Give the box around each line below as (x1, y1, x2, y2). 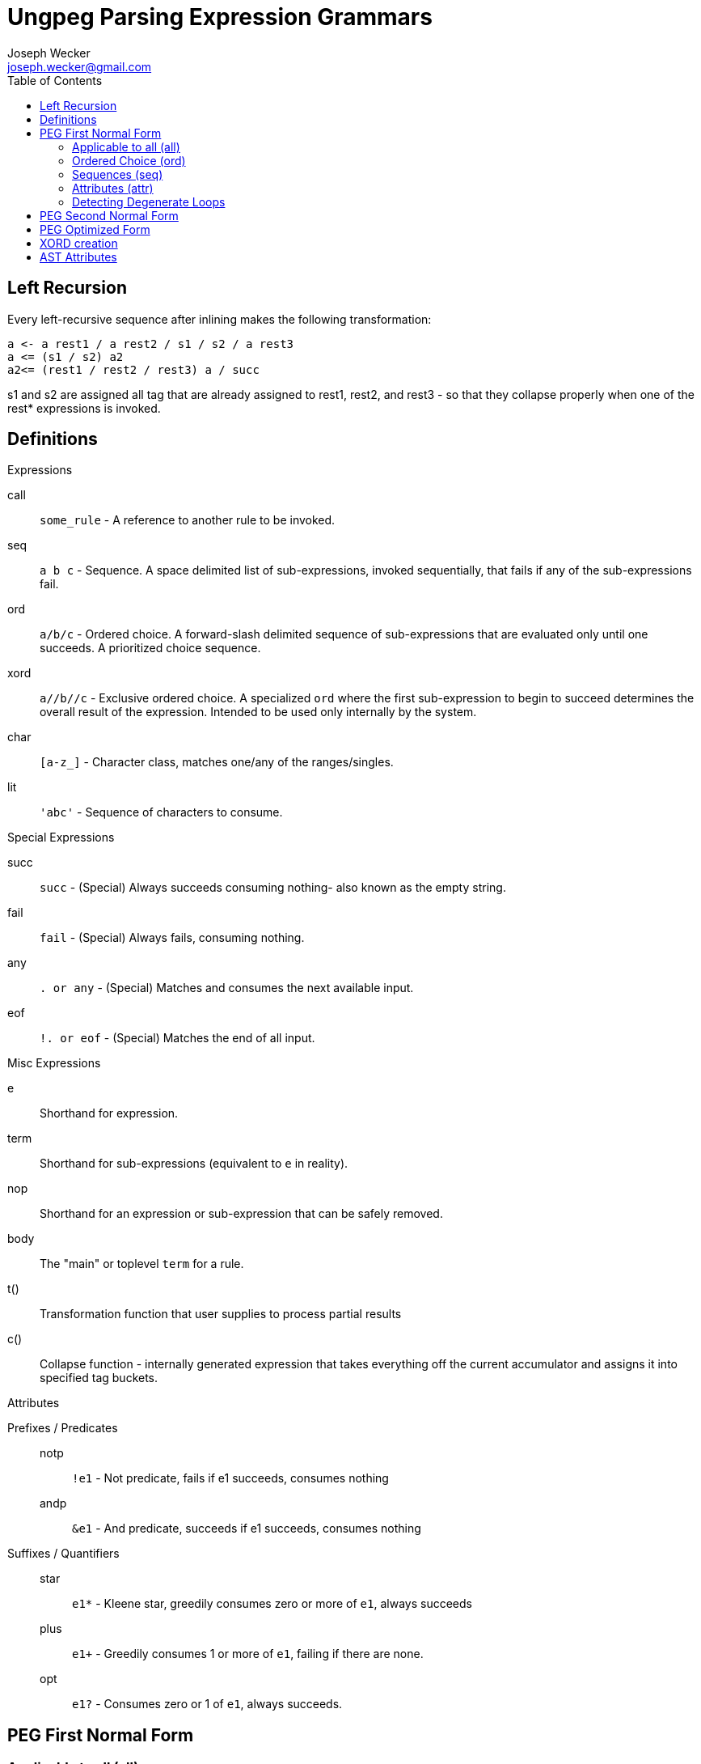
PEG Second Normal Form (40, 208, 179, 223)
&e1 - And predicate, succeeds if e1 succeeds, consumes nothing (72, 1521, 421, 1536)
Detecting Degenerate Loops (72, 194, 226, 209)
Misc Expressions (7, 1056, 101, 1071)
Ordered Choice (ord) (72, 153, 186, 167)
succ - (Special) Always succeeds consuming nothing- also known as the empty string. (40, 880, 506, 895)
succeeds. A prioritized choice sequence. (40, 641, 261, 655)
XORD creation (40, 235, 118, 250)
